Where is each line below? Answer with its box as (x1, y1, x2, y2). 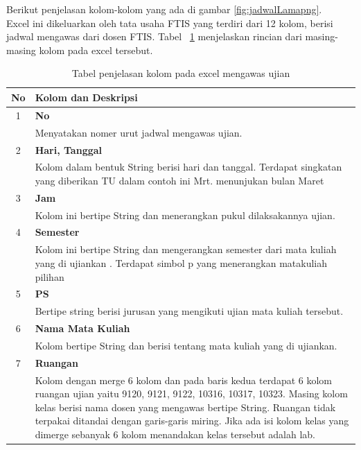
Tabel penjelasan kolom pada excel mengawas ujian (71, 66, 290, 80)
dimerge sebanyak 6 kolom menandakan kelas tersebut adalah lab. (35, 426, 316, 441)
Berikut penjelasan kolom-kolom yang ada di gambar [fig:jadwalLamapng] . (6, 2, 322, 16)
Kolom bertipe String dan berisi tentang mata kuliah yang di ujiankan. (35, 338, 337, 352)
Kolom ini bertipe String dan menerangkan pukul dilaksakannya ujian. (35, 207, 335, 222)
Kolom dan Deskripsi (35, 89, 138, 104)
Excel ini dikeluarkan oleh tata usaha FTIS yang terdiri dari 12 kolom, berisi (6, 15, 333, 30)
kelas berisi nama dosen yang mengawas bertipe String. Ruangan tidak (35, 399, 336, 414)
